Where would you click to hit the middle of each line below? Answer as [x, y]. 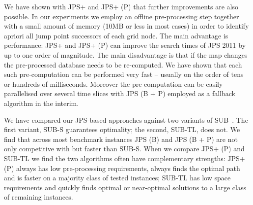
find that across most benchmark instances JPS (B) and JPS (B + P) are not [121, 139]
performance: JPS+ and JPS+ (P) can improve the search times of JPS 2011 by [125, 45]
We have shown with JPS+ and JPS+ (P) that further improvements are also [121, 6]
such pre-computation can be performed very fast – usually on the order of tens [124, 74]
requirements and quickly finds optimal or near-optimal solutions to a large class [125, 187]
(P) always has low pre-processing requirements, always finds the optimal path [122, 168]
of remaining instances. [39, 197]
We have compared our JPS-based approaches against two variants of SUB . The [126, 120]
